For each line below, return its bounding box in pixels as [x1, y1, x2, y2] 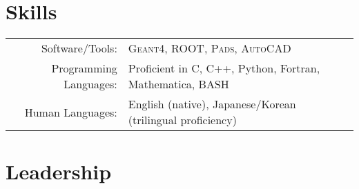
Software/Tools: [41, 40, 117, 57]
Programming [51, 60, 117, 77]
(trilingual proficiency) [128, 112, 237, 128]
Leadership [6, 157, 112, 186]
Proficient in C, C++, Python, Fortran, [128, 60, 320, 77]
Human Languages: [24, 103, 117, 120]
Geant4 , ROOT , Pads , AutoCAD [128, 40, 291, 57]
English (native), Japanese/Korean [128, 96, 296, 112]
